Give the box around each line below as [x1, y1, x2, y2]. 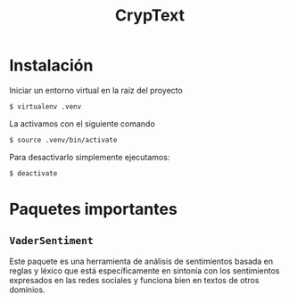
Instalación [9, 55, 94, 76]
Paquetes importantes [9, 199, 178, 219]
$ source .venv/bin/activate [9, 135, 118, 144]
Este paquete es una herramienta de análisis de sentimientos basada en [9, 256, 274, 266]
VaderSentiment [9, 234, 94, 248]
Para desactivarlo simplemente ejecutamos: [9, 151, 170, 162]
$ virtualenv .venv [9, 102, 82, 111]
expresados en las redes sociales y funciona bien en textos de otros [9, 274, 260, 285]
